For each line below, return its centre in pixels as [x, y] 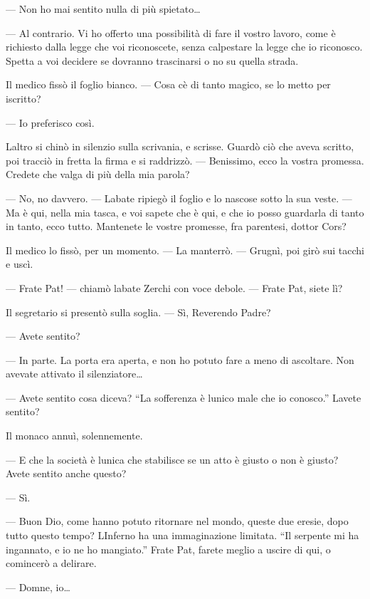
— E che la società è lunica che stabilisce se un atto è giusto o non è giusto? [172, 459]
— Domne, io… [38, 587]
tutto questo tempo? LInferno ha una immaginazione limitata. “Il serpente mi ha [183, 535]
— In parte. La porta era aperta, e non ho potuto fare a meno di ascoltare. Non [180, 359]
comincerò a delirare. [51, 563]
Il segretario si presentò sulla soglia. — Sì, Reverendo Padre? [138, 312]
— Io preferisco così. [50, 122]
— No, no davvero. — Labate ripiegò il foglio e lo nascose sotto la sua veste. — [179, 198]
